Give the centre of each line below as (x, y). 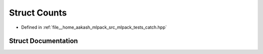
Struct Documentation (43, 41)
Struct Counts (38, 13)
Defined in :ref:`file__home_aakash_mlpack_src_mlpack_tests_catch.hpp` (94, 27)
